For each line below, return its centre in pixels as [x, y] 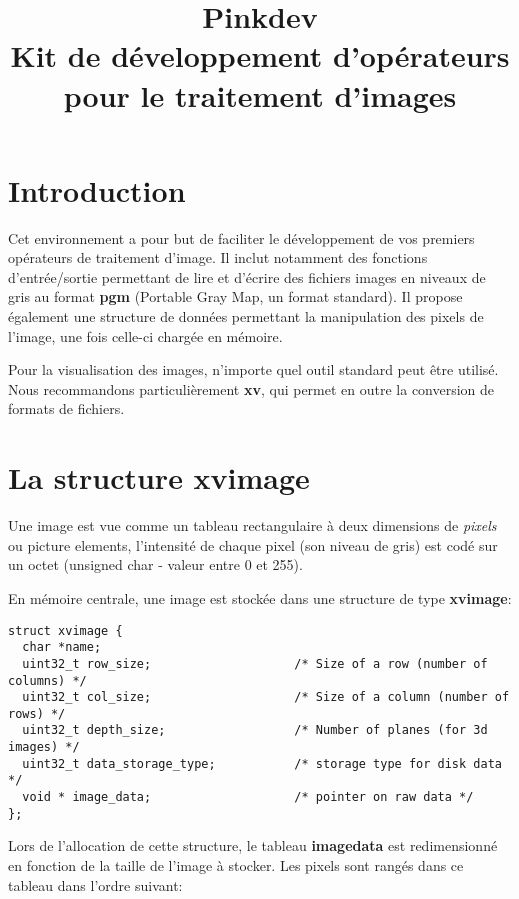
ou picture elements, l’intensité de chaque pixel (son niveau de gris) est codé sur [253, 544]
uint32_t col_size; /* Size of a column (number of [266, 697]
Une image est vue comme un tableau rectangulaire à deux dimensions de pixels [252, 525]
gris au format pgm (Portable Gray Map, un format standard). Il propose [235, 296]
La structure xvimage [159, 477]
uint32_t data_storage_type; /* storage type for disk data [262, 763]
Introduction [97, 189]
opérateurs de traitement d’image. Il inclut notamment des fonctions [218, 257]
